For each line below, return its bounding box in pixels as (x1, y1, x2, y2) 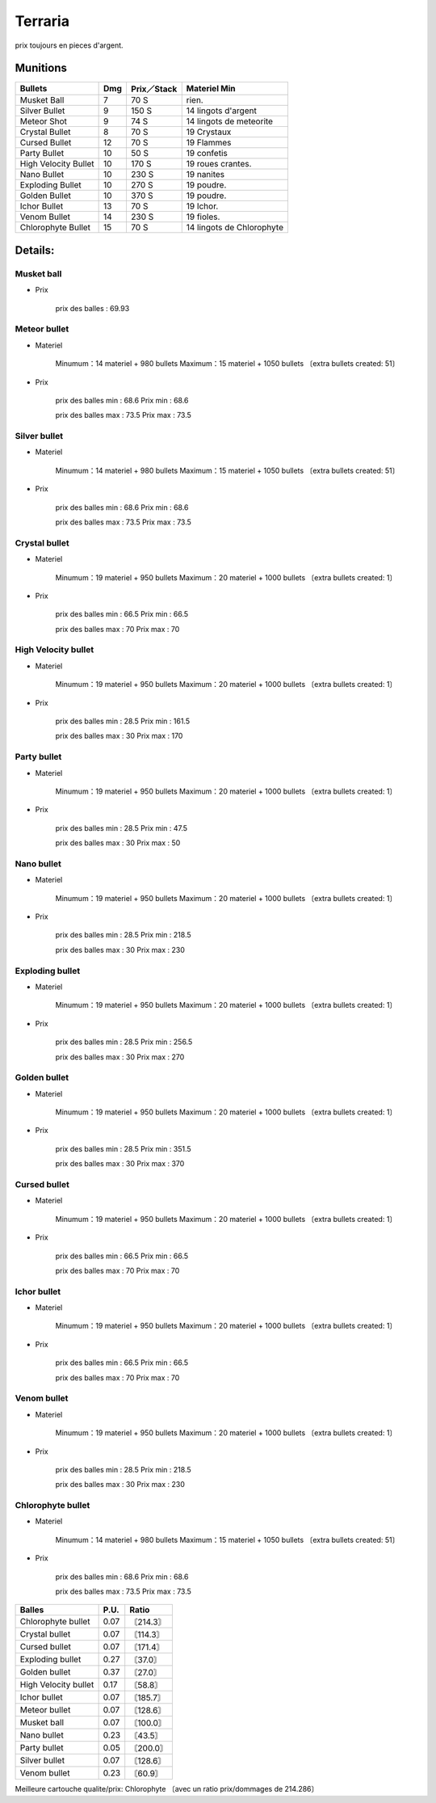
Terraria (15, 12, 70, 30)
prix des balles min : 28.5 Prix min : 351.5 (55, 1144, 191, 1153)
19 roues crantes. (186, 158, 252, 170)
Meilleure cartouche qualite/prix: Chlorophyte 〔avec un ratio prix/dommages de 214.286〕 (15, 1784, 319, 1794)
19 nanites (186, 169, 225, 180)
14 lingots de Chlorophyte (186, 222, 284, 234)
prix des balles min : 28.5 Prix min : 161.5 (55, 716, 191, 727)
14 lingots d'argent (186, 105, 258, 116)
